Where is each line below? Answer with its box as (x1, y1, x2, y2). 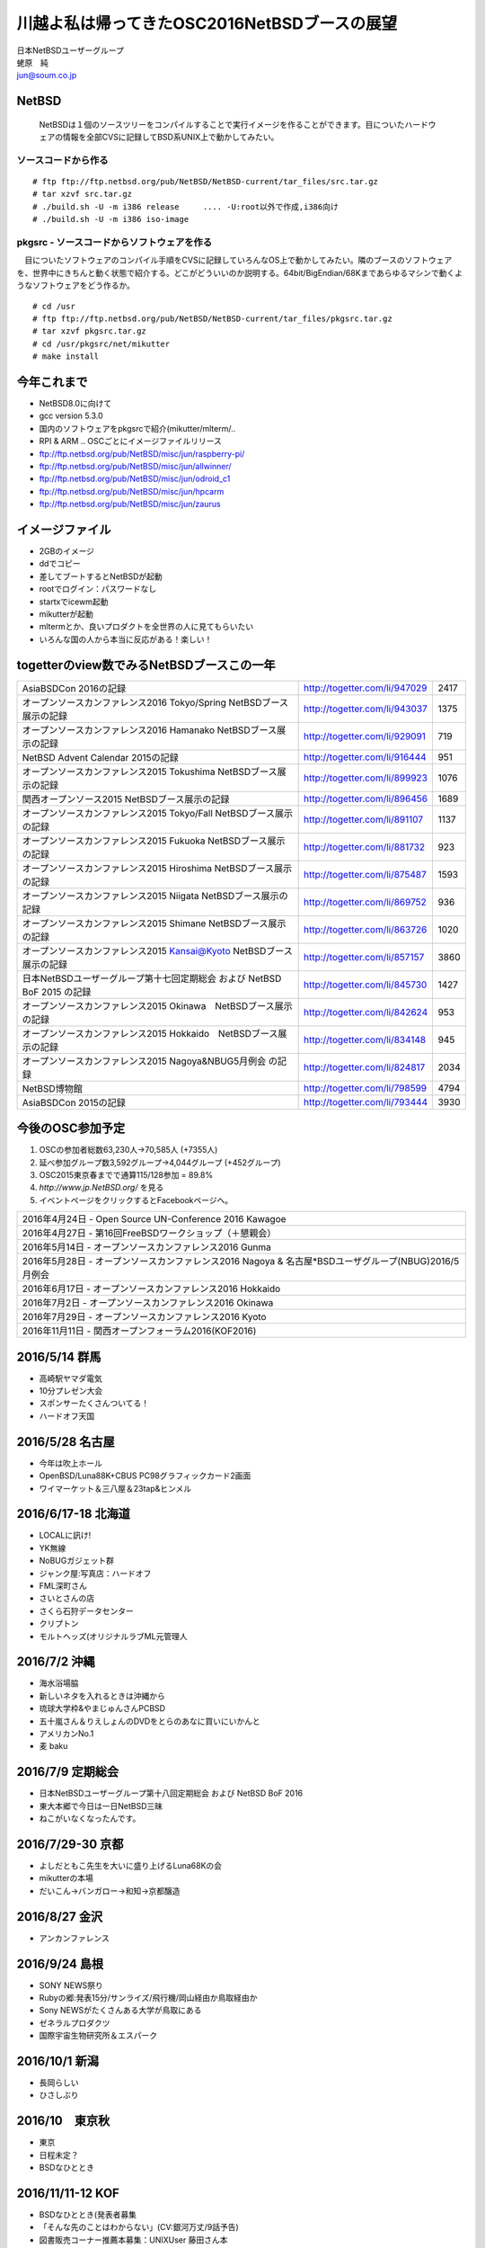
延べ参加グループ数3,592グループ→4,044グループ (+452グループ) (39, 1156, 282, 1168)
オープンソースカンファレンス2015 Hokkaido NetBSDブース (22, 1027, 278, 1039)
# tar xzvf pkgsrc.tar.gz (32, 326, 147, 336)
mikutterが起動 (39, 609, 94, 620)
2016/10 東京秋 (16, 2113, 110, 2128)
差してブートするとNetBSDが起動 (39, 571, 163, 582)
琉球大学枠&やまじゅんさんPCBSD (39, 1703, 166, 1714)
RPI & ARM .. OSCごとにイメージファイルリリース (39, 436, 222, 447)
